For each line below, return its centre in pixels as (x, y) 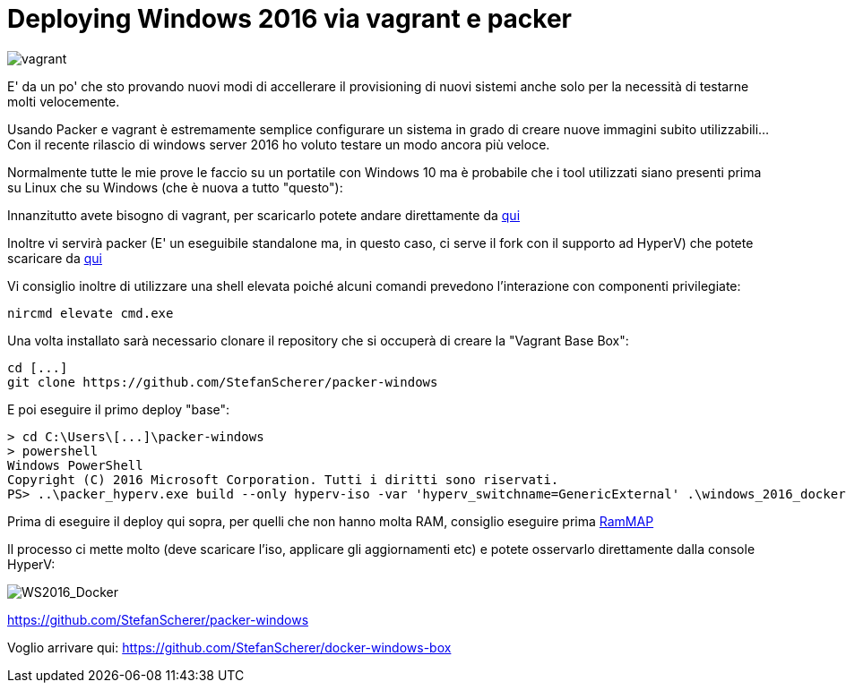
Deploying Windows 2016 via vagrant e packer (290, 19)
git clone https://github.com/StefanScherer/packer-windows (223, 382)
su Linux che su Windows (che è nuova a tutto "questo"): (175, 187)
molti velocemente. (64, 101)
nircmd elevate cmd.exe (91, 313)
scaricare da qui (55, 258)
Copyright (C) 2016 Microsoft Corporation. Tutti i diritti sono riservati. (283, 479)
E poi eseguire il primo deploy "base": (119, 409)
